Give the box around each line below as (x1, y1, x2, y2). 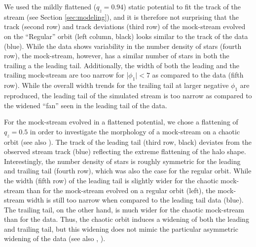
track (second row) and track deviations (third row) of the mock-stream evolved (4, 21, 246, 32)
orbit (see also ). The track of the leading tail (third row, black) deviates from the (4, 136, 252, 147)
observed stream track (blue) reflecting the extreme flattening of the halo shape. (4, 146, 246, 157)
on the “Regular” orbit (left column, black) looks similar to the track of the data (4, 31, 248, 41)
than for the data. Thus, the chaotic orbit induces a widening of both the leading (4, 214, 249, 224)
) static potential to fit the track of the (123, 1, 241, 11)
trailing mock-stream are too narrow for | (4, 70, 129, 80)
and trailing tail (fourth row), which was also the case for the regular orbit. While (4, 165, 252, 176)
